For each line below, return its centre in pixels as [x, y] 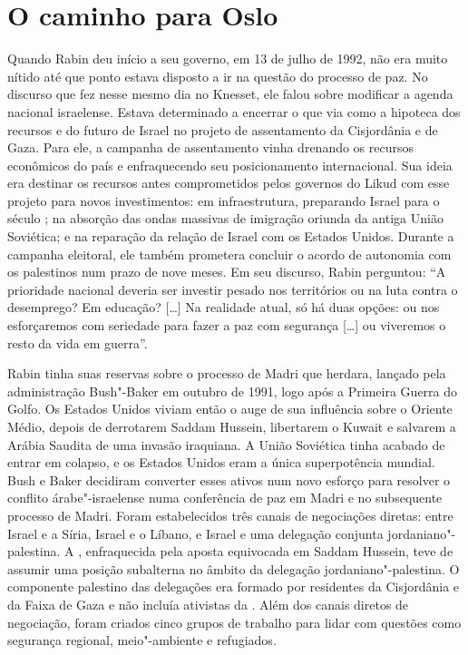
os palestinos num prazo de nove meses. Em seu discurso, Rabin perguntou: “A [227, 272]
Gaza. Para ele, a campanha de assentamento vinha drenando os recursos [211, 147]
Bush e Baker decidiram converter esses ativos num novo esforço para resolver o [229, 479]
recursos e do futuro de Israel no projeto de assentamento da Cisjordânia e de [223, 129]
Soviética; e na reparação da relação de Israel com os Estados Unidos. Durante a [231, 236]
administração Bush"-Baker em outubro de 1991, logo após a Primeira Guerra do [233, 391]
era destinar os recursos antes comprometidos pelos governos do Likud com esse [229, 183]
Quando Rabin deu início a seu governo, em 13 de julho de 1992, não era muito [228, 59]
